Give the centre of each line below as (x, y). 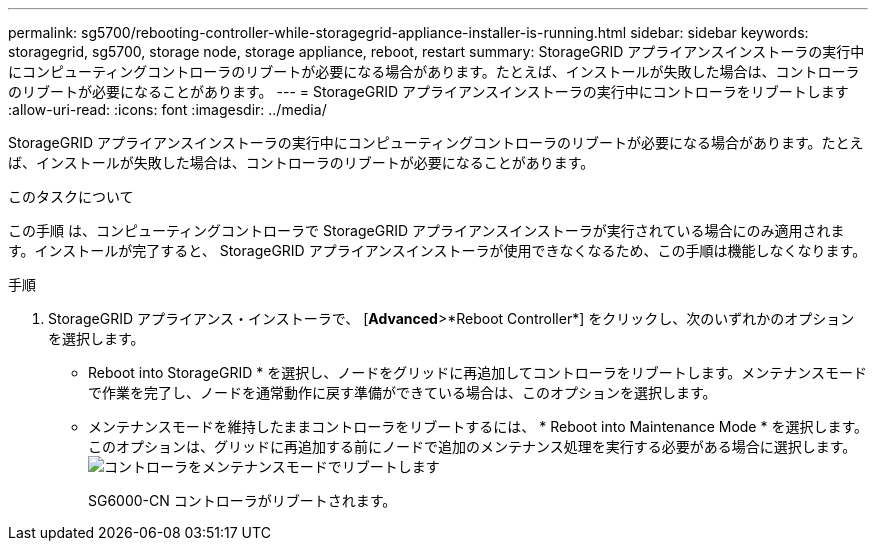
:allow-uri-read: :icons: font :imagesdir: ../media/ (167, 109)
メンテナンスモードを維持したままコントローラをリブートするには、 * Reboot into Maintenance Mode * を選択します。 (478, 426)
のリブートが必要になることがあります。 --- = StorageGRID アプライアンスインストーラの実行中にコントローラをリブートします (428, 91)
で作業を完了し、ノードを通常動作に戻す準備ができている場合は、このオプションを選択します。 (402, 392)
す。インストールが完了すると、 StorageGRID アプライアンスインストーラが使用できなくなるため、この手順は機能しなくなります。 (437, 250)
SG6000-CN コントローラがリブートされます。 (242, 500)
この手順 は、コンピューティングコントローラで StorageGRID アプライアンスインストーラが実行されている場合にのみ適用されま (426, 230)
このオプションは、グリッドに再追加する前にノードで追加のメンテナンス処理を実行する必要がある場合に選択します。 (472, 446)
